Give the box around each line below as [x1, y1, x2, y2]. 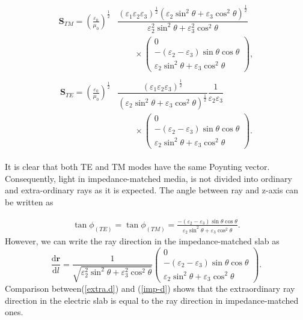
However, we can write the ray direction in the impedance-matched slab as [5, 235, 280, 247]
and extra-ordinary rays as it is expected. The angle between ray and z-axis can [5, 184, 299, 196]
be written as [5, 196, 54, 208]
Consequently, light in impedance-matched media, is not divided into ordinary [5, 172, 292, 184]
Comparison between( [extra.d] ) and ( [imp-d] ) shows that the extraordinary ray [5, 282, 295, 294]
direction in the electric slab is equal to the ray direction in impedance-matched [5, 294, 299, 306]
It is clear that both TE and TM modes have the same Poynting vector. [5, 160, 270, 173]
